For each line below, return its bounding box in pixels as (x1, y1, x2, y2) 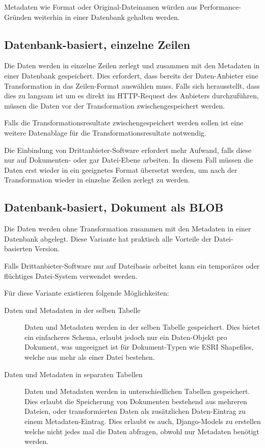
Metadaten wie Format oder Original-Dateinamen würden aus (4, 2, 198, 12)
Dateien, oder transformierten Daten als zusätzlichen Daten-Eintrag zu (24, 406, 246, 416)
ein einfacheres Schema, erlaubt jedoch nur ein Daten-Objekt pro (24, 331, 227, 342)
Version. (35, 243, 60, 254)
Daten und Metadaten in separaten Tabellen (4, 368, 143, 379)
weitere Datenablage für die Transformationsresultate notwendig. (4, 127, 206, 138)
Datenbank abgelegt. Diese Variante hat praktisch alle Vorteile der (4, 233, 212, 244)
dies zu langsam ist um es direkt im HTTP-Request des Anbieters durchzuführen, (4, 90, 259, 101)
